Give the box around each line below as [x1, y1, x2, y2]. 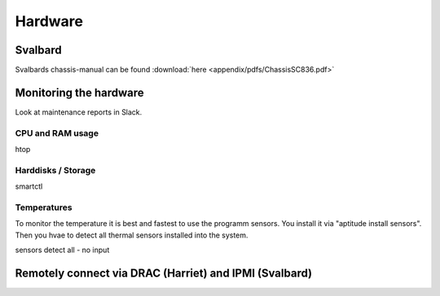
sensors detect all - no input [15, 245, 110, 255]
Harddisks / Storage [15, 164, 96, 176]
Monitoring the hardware [15, 85, 144, 99]
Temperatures [15, 202, 73, 213]
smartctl [15, 181, 43, 191]
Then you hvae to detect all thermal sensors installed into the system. [15, 230, 249, 240]
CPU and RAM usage [15, 127, 99, 138]
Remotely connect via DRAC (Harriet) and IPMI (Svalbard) [15, 266, 313, 280]
